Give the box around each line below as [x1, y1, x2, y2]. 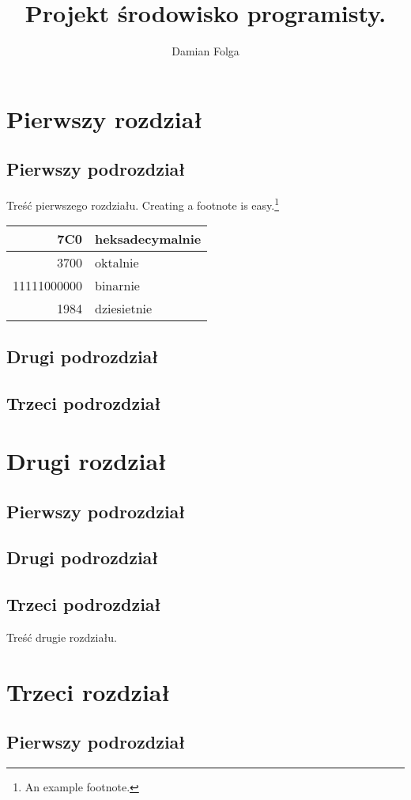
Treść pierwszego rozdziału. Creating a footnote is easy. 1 [6, 195, 280, 213]
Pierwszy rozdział [6, 102, 203, 135]
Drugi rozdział [6, 445, 167, 477]
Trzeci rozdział [6, 675, 171, 707]
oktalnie [95, 253, 139, 272]
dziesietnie [95, 299, 153, 318]
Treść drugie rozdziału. [6, 629, 117, 646]
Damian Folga [172, 43, 239, 59]
